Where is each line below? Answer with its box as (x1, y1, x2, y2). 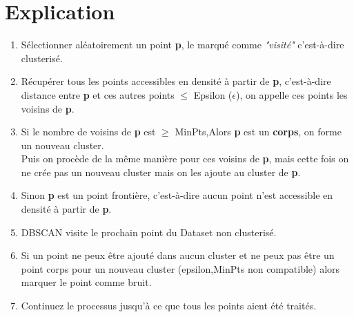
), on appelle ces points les (236, 87, 348, 102)
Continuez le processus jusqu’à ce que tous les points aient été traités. (21, 298, 317, 313)
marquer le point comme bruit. (21, 275, 152, 289)
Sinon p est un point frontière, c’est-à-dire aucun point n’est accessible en (21, 188, 333, 202)
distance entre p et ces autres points (21, 87, 175, 102)
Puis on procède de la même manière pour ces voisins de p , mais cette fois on (21, 151, 349, 166)
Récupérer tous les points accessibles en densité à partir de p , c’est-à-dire (21, 74, 331, 88)
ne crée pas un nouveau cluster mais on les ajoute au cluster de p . (21, 164, 301, 179)
